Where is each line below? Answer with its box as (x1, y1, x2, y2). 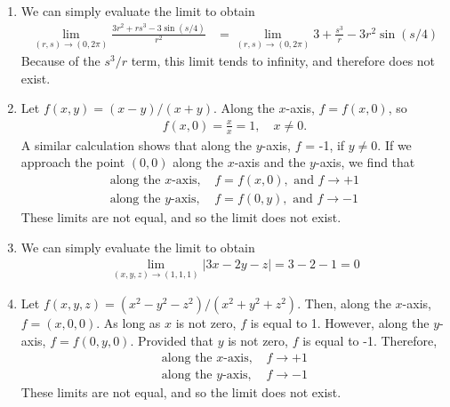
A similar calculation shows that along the (20, 135, 253, 154)
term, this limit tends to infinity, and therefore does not (131, 52, 436, 70)
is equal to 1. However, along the (250, 314, 430, 332)
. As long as (96, 314, 161, 332)
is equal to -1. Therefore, (302, 331, 438, 350)
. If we (377, 135, 412, 154)
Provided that (137, 331, 213, 350)
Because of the (20, 52, 100, 70)
